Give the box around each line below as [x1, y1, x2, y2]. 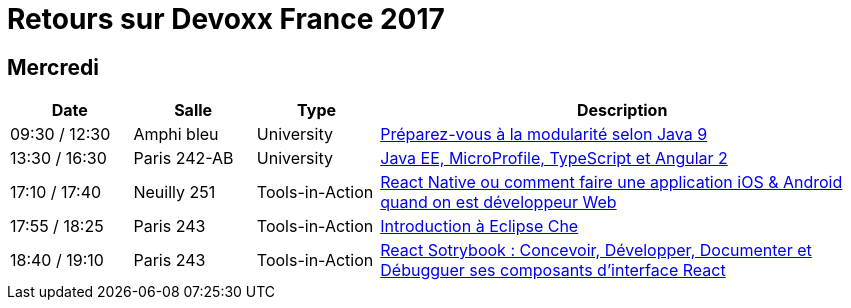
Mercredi [7, 54, 99, 80]
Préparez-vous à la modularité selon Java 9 [380, 124, 708, 145]
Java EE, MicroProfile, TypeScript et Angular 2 [380, 148, 728, 169]
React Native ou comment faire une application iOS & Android [380, 172, 843, 193]
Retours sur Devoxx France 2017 [7, 2, 445, 36]
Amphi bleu [133, 124, 219, 145]
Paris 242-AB [133, 148, 234, 169]
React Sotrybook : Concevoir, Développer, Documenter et [380, 240, 812, 261]
